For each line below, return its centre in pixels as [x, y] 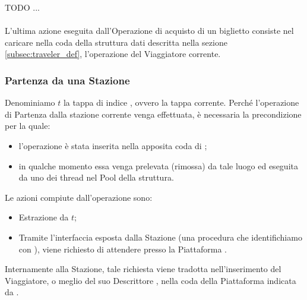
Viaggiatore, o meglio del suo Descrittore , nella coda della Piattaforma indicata [151, 280]
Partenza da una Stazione [67, 80]
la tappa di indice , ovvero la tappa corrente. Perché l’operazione [181, 102]
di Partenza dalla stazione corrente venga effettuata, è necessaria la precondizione [153, 114]
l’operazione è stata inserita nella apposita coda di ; [113, 145]
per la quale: [28, 126]
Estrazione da [44, 217]
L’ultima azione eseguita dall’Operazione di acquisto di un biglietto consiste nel [149, 31]
